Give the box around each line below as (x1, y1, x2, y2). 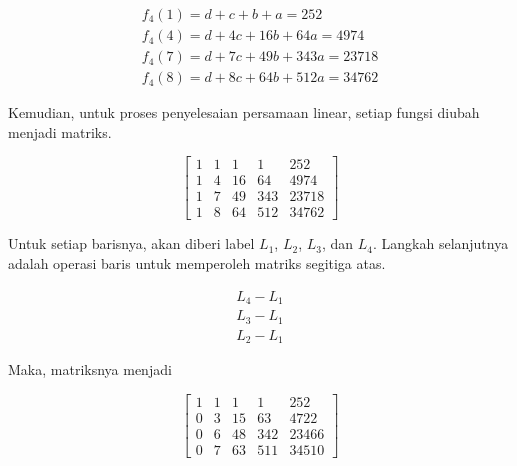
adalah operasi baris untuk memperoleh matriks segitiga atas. (8, 253, 386, 274)
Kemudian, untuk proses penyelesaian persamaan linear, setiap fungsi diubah (8, 102, 480, 123)
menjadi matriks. (8, 121, 112, 142)
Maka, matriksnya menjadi (8, 359, 172, 380)
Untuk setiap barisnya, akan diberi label (8, 233, 255, 254)
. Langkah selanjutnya (372, 233, 509, 254)
